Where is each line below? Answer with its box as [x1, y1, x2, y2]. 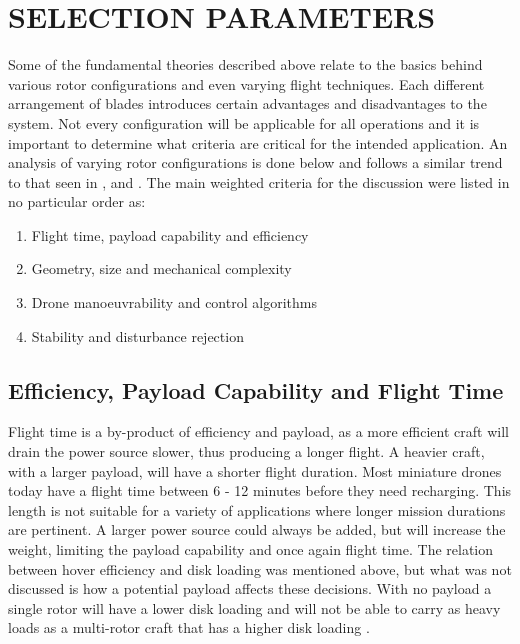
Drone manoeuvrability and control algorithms [31, 292, 317, 313]
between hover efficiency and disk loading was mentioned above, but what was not [8, 558, 512, 579]
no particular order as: [8, 191, 146, 212]
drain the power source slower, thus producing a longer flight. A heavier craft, [8, 441, 485, 462]
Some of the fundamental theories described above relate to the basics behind [8, 54, 483, 75]
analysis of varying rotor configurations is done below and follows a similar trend [8, 152, 503, 173]
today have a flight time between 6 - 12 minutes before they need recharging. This [8, 480, 512, 501]
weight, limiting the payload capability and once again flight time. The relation [8, 539, 494, 560]
